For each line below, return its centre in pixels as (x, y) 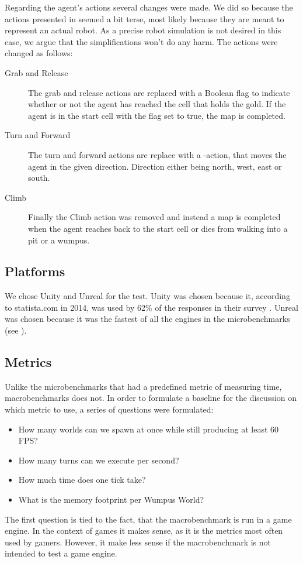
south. (39, 178)
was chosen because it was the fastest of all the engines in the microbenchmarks (147, 319)
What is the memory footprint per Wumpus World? (111, 500)
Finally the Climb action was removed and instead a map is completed (154, 217)
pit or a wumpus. (59, 240)
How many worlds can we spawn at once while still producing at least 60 (149, 429)
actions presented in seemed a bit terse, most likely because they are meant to (144, 18)
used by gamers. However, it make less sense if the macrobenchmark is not (138, 542)
